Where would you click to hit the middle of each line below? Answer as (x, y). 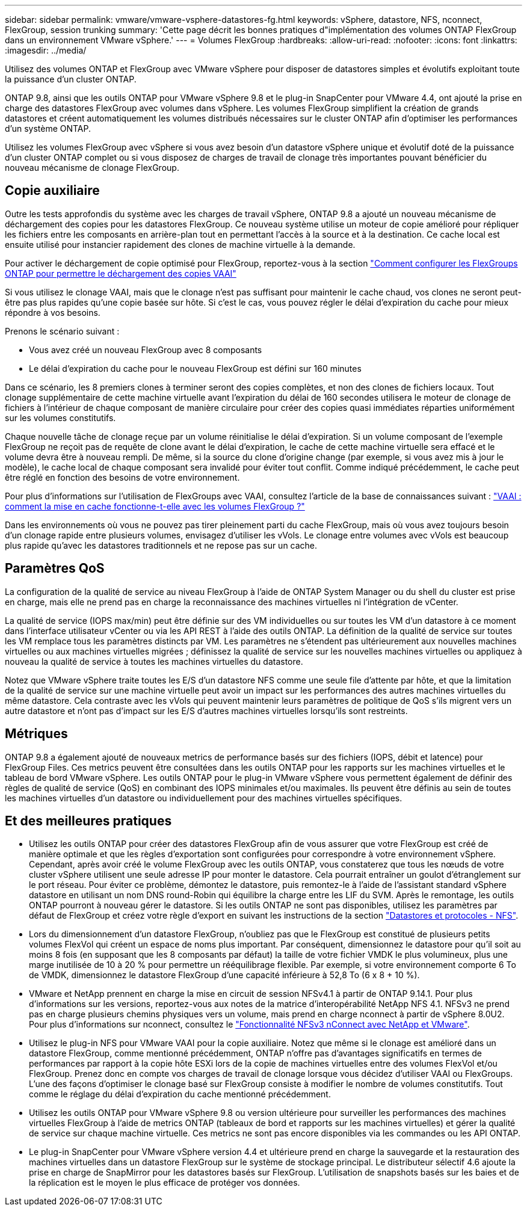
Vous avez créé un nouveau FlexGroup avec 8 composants (146, 350)
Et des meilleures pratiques (88, 821)
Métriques (36, 734)
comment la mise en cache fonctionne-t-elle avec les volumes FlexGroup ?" (155, 506)
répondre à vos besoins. (53, 312)
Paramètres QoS (55, 569)
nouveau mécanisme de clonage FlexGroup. (92, 168)
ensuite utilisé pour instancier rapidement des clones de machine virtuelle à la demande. (180, 244)
